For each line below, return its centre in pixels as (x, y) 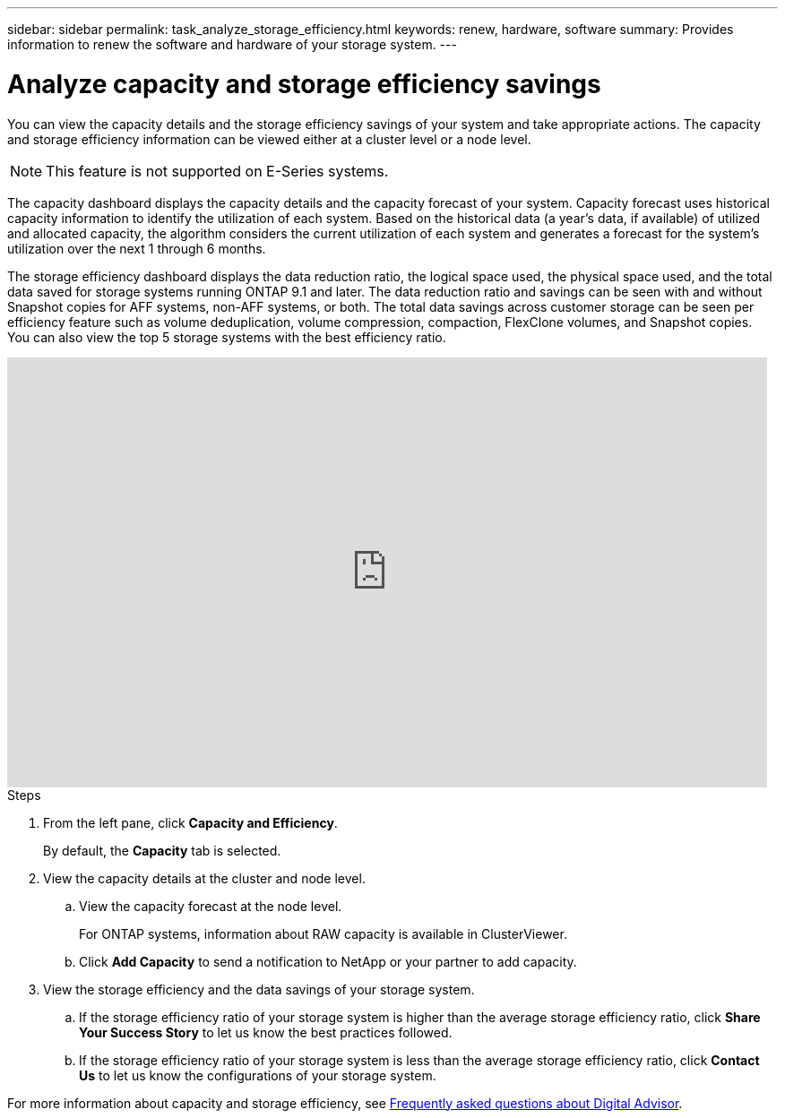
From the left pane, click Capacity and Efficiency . (190, 822)
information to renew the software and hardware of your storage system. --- (232, 44)
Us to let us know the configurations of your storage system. (258, 1075)
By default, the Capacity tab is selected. (162, 850)
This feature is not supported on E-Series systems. (217, 171)
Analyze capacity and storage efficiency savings (304, 84)
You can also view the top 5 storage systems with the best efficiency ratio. (227, 337)
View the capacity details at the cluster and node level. (204, 878)
